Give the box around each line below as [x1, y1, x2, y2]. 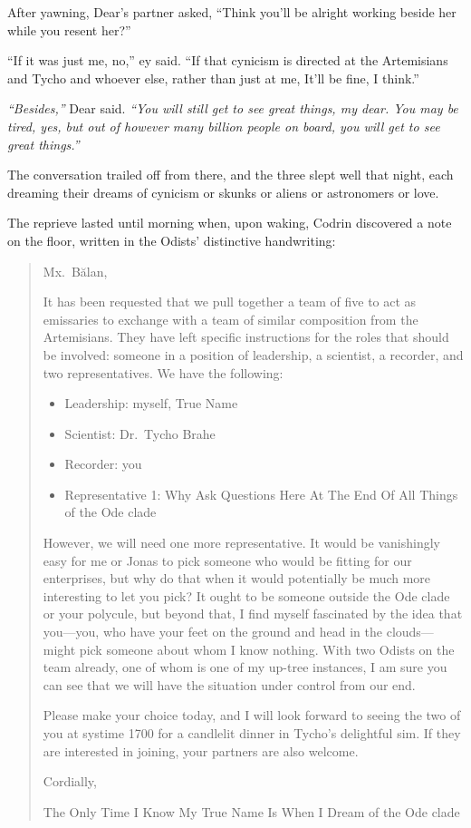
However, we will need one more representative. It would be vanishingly [43, 533, 440, 552]
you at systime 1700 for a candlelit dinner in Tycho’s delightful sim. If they [43, 724, 461, 742]
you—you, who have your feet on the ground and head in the [43, 622, 383, 641]
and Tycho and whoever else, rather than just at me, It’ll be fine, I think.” [7, 68, 419, 87]
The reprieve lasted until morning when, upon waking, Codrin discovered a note [7, 213, 452, 232]
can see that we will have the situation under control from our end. [43, 675, 416, 694]
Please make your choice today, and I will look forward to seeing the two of [43, 706, 461, 725]
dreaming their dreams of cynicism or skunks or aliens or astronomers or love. [7, 182, 439, 201]
